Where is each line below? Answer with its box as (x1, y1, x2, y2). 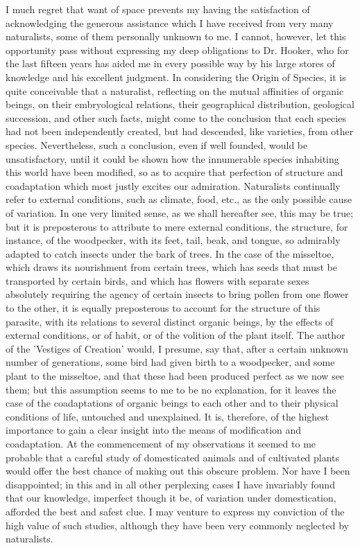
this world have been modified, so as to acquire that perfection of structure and (6, 165, 343, 179)
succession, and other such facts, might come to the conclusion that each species (6, 110, 346, 125)
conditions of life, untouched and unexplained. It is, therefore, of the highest (6, 409, 329, 423)
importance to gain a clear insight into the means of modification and (6, 423, 302, 437)
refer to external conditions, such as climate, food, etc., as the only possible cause (6, 192, 352, 206)
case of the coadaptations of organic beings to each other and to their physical (6, 396, 338, 410)
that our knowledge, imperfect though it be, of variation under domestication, (6, 490, 336, 505)
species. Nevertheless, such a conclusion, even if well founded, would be (6, 137, 308, 152)
